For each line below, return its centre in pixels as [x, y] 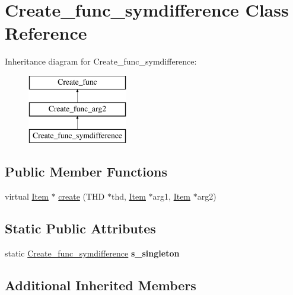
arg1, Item [172, 196]
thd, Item [128, 196]
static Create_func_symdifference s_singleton [92, 253]
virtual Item [27, 196]
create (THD [82, 196]
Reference [46, 33]
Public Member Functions [86, 171]
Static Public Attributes [80, 228]
